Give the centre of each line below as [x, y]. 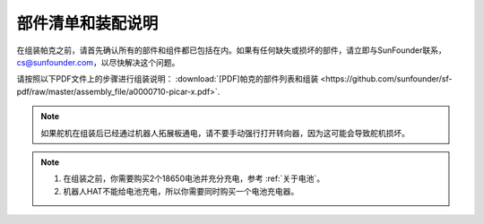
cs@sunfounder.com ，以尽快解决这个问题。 [98, 62]
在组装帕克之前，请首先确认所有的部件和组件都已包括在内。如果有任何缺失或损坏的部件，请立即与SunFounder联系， [232, 50]
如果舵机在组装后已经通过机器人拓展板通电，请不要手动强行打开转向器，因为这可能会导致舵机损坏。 [225, 133]
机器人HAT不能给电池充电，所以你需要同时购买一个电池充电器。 [181, 191]
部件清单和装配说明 [87, 23]
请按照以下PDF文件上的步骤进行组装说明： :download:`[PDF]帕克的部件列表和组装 [168, 79]
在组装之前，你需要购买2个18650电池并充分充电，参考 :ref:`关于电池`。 [194, 178]
